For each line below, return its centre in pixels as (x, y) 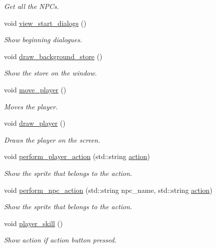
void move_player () (35, 89)
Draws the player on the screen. (52, 139)
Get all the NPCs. (32, 6)
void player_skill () (33, 223)
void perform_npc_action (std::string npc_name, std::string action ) (108, 190)
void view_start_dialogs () (45, 23)
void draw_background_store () (53, 56)
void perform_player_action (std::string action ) (77, 156)
